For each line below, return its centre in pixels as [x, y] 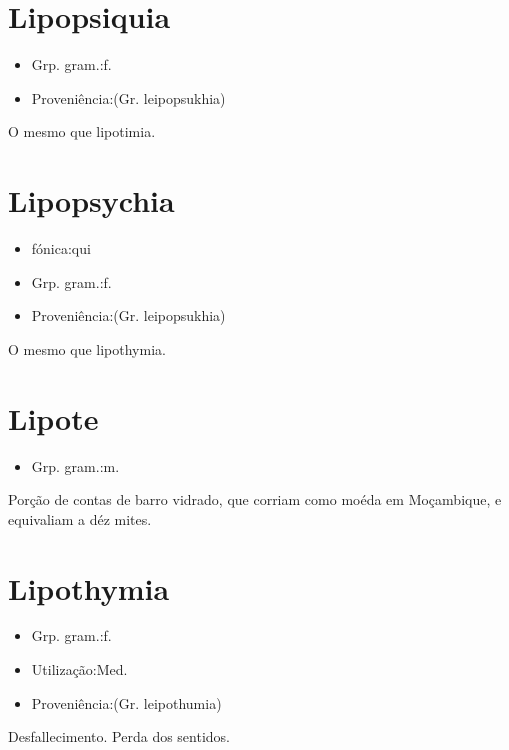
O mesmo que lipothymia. [87, 348]
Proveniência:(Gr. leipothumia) [126, 702]
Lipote [53, 417]
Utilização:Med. [79, 669]
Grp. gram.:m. [75, 465]
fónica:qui [61, 248]
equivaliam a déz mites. [80, 518]
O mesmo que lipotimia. [82, 131]
